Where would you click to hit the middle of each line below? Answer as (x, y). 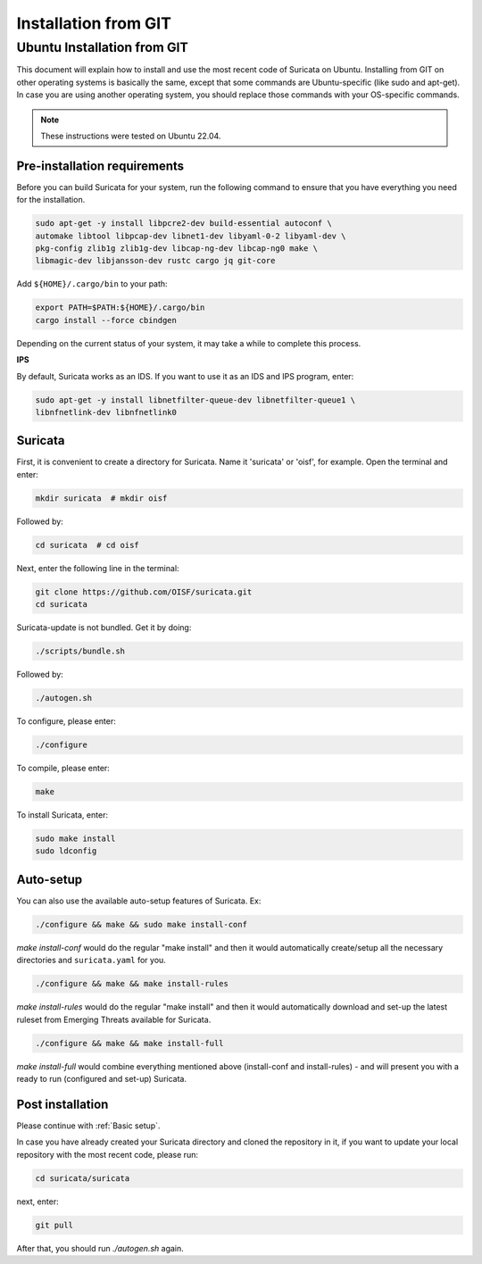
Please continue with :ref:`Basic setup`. (88, 1126)
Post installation (62, 1104)
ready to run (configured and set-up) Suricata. (102, 1078)
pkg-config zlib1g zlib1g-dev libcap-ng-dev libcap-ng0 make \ (177, 249)
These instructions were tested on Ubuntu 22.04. (131, 136)
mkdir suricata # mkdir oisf (101, 498)
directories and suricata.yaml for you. (91, 960)
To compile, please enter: (63, 768)
